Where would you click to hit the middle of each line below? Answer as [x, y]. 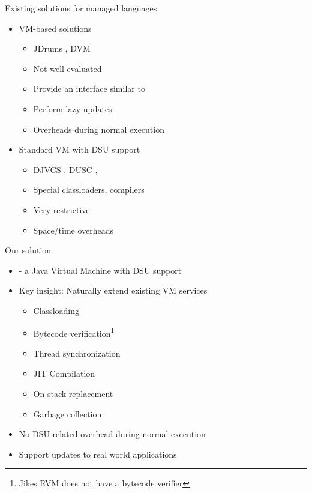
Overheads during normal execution [99, 129]
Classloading [56, 310]
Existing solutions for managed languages [81, 8]
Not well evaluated [67, 68]
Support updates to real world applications [98, 454]
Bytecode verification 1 [74, 332]
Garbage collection [67, 413]
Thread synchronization [77, 353]
